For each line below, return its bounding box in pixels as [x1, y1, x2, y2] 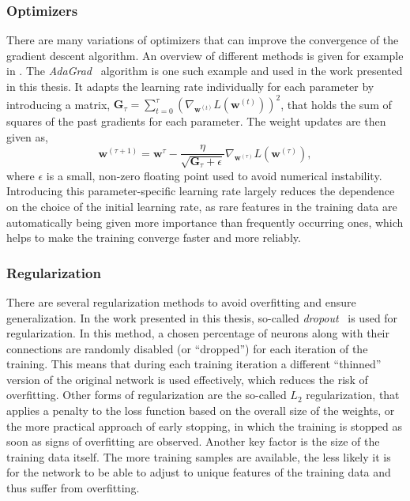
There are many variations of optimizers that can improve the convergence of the [6, 32, 399, 48]
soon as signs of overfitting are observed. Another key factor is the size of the [6, 433, 380, 450]
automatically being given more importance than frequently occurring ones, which [6, 213, 404, 230]
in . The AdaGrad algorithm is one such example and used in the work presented [6, 62, 403, 79]
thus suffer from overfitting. [6, 480, 140, 496]
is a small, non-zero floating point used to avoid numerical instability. [46, 167, 382, 183]
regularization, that [306, 386, 400, 403]
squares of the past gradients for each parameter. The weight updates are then [6, 113, 386, 130]
